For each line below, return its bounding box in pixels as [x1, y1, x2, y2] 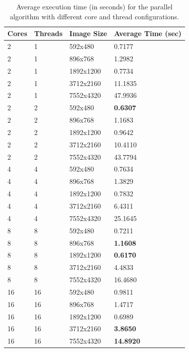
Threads [34, 28, 63, 39]
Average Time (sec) [114, 28, 182, 39]
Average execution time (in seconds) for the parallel [16, 1, 173, 11]
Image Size [69, 28, 107, 39]
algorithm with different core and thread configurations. [9, 11, 179, 21]
